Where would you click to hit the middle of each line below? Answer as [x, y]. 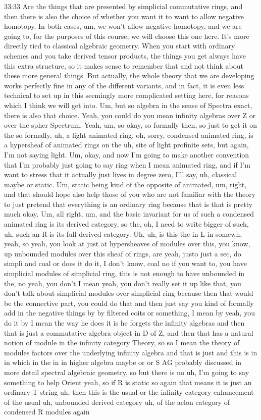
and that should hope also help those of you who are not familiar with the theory [130, 194]
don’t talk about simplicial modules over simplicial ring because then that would [129, 293]
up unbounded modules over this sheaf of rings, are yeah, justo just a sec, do [123, 253]
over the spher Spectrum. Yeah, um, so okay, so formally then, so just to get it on [131, 125]
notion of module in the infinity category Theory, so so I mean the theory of [122, 343]
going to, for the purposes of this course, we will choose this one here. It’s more [127, 36]
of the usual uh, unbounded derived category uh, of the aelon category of [117, 402]
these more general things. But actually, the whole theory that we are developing [129, 75]
